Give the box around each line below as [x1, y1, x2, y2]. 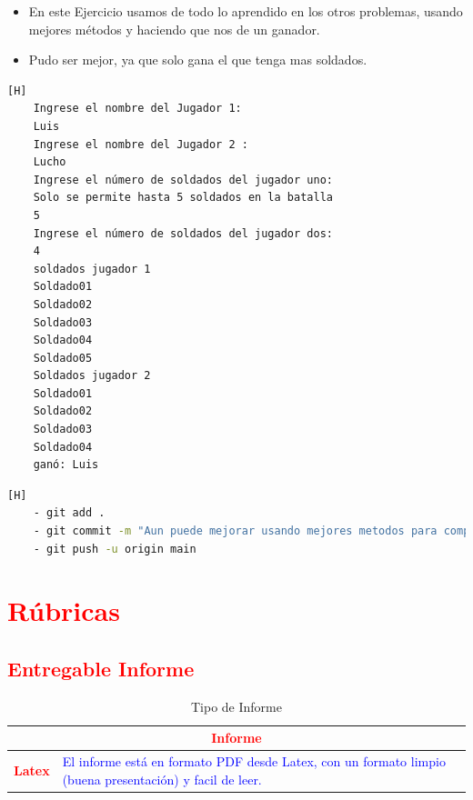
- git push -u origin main [33, 542, 196, 555]
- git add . [33, 506, 106, 520]
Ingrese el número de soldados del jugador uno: [33, 173, 333, 186]
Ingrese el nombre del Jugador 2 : [33, 137, 248, 151]
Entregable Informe [7, 654, 195, 682]
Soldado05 [33, 351, 93, 365]
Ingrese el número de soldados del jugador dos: [33, 226, 333, 240]
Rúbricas [7, 592, 120, 629]
